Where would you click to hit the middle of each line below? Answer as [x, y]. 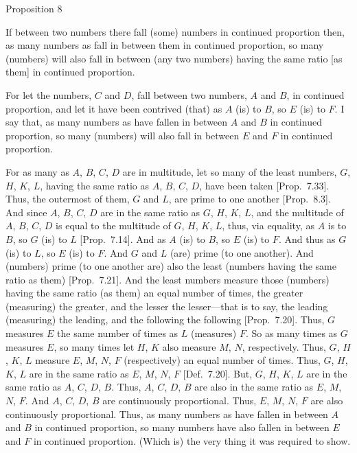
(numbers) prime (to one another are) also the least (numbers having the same [171, 266]
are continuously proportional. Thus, [180, 400]
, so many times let [94, 346]
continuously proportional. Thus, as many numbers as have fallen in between [167, 414]
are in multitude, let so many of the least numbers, [230, 171]
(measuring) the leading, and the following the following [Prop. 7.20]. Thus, [165, 320]
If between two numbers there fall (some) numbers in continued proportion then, [175, 31]
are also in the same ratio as [254, 387]
